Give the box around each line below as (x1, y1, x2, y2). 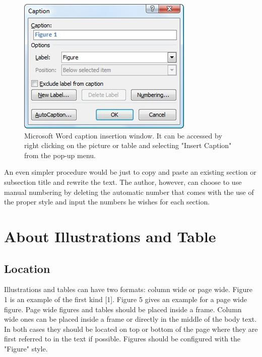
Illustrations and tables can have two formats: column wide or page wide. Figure (4, 284, 252, 295)
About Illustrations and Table (4, 226, 216, 246)
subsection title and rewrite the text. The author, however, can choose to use (4, 176, 242, 187)
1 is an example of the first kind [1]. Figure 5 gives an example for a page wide (4, 294, 247, 304)
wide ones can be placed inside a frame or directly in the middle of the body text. (4, 314, 257, 324)
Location (4, 260, 50, 276)
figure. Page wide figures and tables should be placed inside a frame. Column (4, 304, 242, 314)
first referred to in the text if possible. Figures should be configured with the (4, 333, 241, 344)
